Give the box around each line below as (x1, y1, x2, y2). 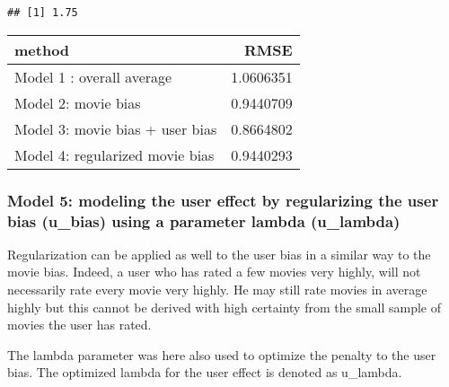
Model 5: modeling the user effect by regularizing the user (7, 189, 439, 211)
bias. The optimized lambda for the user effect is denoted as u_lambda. (7, 363, 402, 382)
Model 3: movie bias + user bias (14, 118, 217, 139)
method (14, 39, 70, 60)
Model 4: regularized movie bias (14, 144, 215, 165)
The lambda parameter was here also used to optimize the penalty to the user (7, 345, 436, 364)
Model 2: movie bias (14, 92, 141, 113)
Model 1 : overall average (14, 66, 172, 87)
